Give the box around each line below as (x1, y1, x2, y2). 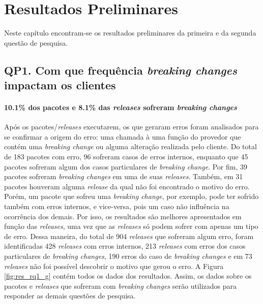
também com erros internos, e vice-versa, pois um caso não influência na (4, 201, 229, 212)
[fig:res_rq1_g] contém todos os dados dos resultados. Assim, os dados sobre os (4, 271, 252, 281)
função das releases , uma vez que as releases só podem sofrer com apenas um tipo (4, 221, 258, 231)
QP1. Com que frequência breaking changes (4, 62, 237, 78)
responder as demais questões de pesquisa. (4, 290, 136, 301)
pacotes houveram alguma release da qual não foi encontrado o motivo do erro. (4, 181, 250, 191)
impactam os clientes (4, 77, 116, 93)
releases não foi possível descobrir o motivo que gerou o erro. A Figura (4, 260, 224, 271)
